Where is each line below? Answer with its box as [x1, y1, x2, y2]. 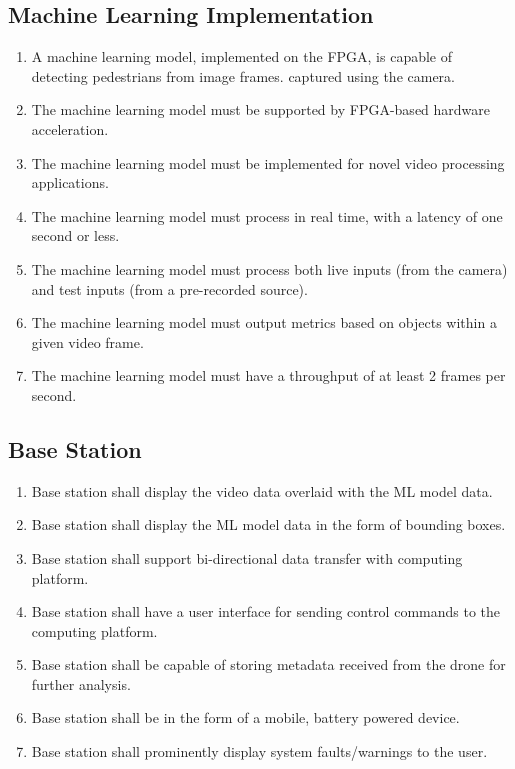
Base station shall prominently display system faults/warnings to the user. [31, 741, 488, 762]
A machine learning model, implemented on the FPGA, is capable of [31, 46, 453, 67]
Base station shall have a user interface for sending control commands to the [31, 601, 501, 622]
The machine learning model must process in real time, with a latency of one [31, 205, 503, 226]
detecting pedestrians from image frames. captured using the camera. [31, 65, 456, 86]
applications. [31, 172, 109, 193]
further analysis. [31, 673, 131, 694]
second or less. [31, 225, 120, 246]
